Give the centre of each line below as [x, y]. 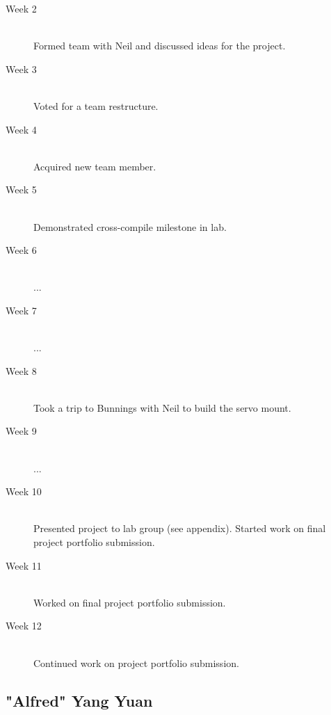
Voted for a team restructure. [96, 105]
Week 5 [21, 190]
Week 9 [21, 431]
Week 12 [24, 626]
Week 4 [21, 129]
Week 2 [21, 8]
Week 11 [24, 565]
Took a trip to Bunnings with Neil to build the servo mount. [162, 407]
